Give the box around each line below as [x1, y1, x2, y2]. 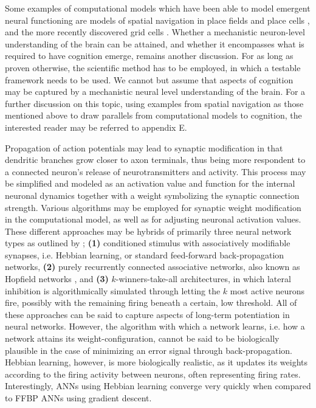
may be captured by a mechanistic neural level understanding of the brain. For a [5, 85, 306, 98]
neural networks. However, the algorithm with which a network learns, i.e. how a [5, 320, 305, 333]
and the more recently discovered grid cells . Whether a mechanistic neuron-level [5, 26, 305, 38]
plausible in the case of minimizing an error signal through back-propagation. [5, 344, 292, 356]
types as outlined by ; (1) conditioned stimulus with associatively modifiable [5, 237, 290, 249]
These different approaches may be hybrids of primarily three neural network [5, 224, 292, 237]
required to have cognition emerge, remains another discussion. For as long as [5, 49, 294, 62]
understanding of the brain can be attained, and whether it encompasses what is [5, 37, 304, 50]
